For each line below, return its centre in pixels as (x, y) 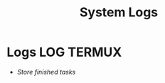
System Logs (119, 12)
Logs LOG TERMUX (64, 52)
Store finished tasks (46, 72)
